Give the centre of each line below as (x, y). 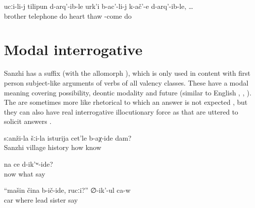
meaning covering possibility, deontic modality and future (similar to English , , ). (128, 92)
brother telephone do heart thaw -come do (68, 15)
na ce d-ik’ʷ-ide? (29, 164)
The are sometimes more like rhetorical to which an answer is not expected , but (126, 102)
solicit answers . (28, 121)
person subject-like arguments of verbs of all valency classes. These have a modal (126, 82)
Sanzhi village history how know (53, 147)
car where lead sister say (41, 199)
